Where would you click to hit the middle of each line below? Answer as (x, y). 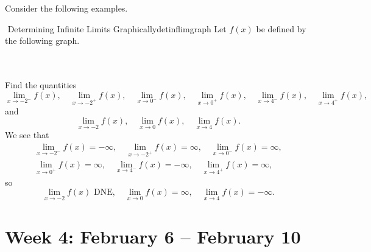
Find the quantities (41, 85)
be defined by (281, 28)
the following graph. (42, 40)
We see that (27, 135)
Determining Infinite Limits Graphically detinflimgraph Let (117, 28)
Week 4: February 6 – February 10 (153, 236)
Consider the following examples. (66, 8)
